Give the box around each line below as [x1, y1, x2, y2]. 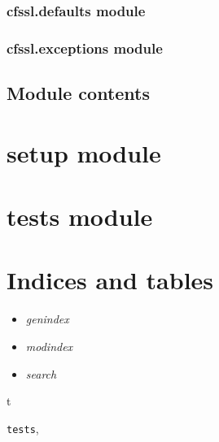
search [25, 365, 57, 382]
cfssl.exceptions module [7, 37, 163, 58]
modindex [25, 337, 73, 354]
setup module [7, 136, 161, 169]
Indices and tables [7, 263, 214, 297]
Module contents [7, 80, 151, 106]
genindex [25, 310, 69, 327]
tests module [7, 200, 153, 233]
